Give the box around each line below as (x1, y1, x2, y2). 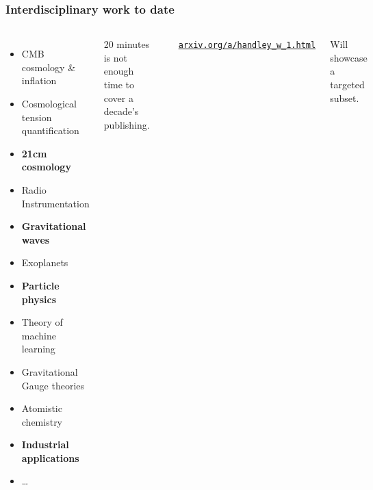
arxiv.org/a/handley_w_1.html (178, 40, 316, 51)
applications (21, 450, 79, 465)
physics (21, 292, 57, 306)
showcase (330, 50, 368, 64)
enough (103, 64, 134, 78)
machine (21, 328, 56, 342)
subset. (330, 90, 359, 105)
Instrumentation (21, 196, 90, 210)
